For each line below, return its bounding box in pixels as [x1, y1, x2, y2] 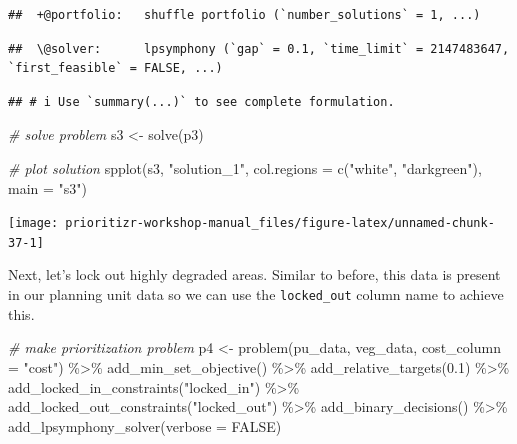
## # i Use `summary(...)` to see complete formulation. [8, 94, 395, 109]
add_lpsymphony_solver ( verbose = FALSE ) [8, 415, 282, 436]
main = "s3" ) [8, 177, 88, 198]
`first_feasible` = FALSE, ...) [8, 61, 223, 76]
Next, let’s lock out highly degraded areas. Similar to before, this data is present [8, 264, 501, 285]
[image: [8, 216, 59, 231]
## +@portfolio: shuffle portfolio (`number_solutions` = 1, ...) [8, 8, 481, 22]
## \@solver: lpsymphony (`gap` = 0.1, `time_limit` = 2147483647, [8, 41, 510, 56]
